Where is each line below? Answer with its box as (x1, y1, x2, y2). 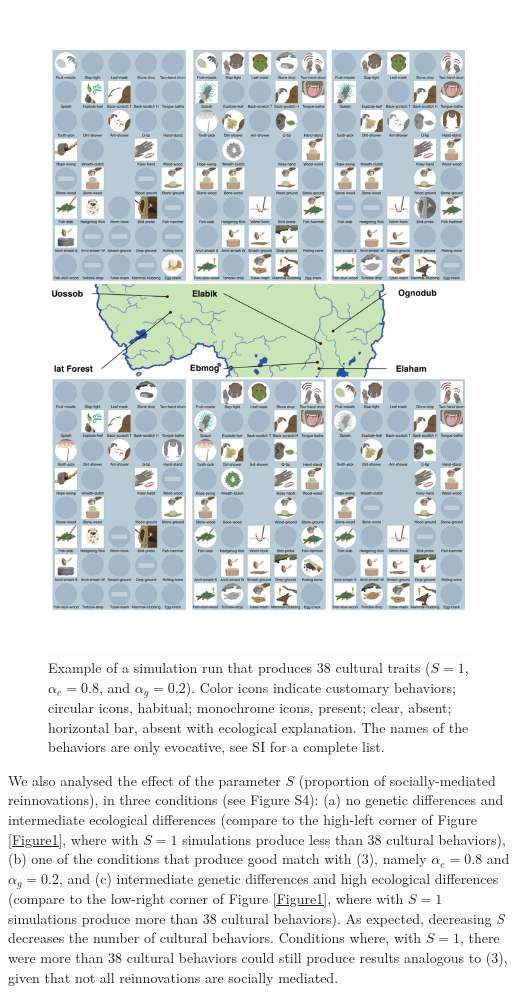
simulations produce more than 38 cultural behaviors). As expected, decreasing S (8, 907, 505, 928)
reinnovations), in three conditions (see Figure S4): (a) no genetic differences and (8, 789, 504, 810)
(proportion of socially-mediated (298, 769, 496, 790)
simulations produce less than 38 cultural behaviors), (182, 828, 506, 849)
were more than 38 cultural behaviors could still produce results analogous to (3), (8, 947, 508, 968)
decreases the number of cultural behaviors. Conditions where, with (8, 927, 422, 948)
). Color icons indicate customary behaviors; (185, 676, 456, 697)
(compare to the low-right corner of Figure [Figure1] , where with (8, 888, 404, 909)
